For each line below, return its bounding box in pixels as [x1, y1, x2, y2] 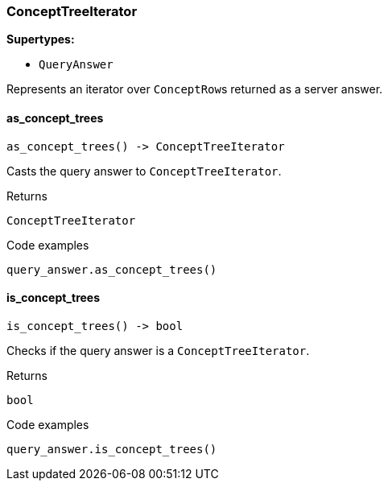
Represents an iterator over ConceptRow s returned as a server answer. [6, 82, 383, 97]
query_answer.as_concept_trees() [6, 262, 217, 276]
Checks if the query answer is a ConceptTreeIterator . [6, 343, 310, 357]
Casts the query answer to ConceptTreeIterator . [6, 163, 282, 178]
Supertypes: [6, 32, 75, 47]
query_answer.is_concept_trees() [6, 442, 217, 456]
